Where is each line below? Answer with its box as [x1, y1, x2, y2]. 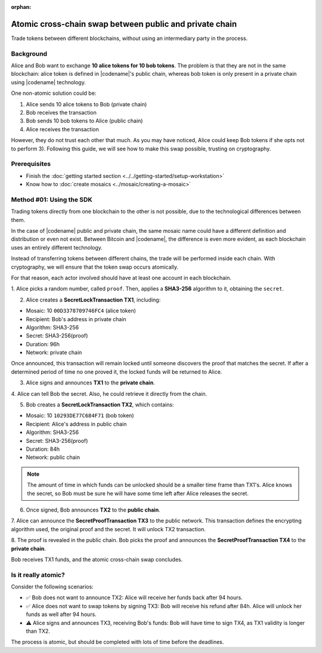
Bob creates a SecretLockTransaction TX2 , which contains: [26, 401, 174, 408]
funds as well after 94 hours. [26, 611, 97, 618]
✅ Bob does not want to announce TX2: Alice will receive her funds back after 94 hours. [26, 594, 243, 601]
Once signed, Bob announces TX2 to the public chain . [26, 506, 160, 513]
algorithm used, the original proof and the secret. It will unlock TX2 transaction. [11, 525, 206, 532]
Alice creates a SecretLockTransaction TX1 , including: [26, 296, 161, 303]
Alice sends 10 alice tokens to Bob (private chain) [26, 100, 147, 107]
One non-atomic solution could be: [11, 90, 97, 97]
